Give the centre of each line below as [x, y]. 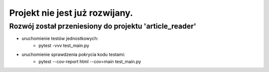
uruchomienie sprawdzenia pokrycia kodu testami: [73, 55]
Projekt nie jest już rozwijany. [71, 13]
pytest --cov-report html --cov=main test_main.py [90, 61]
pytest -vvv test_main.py [64, 45]
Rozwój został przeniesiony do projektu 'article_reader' [103, 26]
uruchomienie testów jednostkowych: [60, 38]
